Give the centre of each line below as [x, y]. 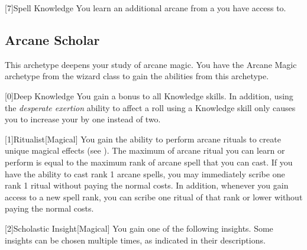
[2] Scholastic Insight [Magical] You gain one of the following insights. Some [139, 228]
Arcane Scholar [52, 39]
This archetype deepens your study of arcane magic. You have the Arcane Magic [151, 64]
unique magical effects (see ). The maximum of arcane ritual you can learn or [145, 150]
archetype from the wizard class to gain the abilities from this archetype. [137, 76]
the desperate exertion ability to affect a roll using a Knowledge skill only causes [150, 107]
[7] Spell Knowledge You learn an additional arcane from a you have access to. [146, 8]
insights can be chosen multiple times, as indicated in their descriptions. [135, 240]
